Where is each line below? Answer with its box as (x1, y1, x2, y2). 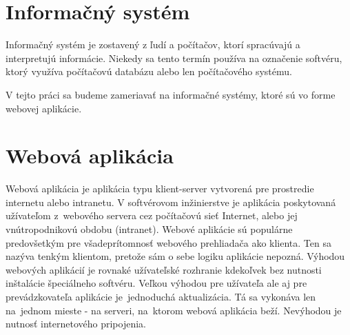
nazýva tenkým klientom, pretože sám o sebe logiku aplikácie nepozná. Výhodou (6, 249, 345, 263)
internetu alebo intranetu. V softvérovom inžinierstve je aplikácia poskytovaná (6, 194, 336, 209)
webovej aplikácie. (6, 101, 82, 115)
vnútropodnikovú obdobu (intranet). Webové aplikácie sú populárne (6, 222, 293, 236)
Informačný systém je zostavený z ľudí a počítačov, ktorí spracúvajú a (6, 37, 300, 52)
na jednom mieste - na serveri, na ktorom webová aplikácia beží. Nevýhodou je (6, 303, 342, 317)
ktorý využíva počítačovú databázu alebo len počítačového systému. (6, 64, 292, 79)
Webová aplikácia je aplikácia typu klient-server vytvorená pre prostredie (6, 181, 314, 196)
